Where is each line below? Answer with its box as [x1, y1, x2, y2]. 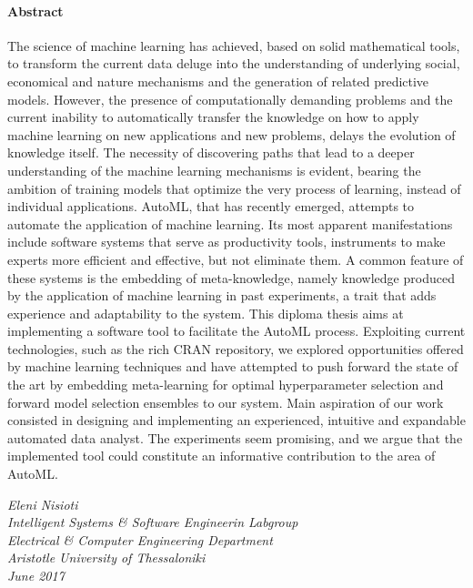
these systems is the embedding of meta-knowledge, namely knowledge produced [7, 268, 455, 287]
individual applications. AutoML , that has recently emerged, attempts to [7, 197, 415, 216]
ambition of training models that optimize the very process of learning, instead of [7, 178, 461, 198]
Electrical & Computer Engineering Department [7, 530, 273, 549]
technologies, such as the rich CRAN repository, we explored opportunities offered [7, 339, 464, 358]
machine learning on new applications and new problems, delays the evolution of [7, 125, 456, 144]
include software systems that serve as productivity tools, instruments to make [7, 232, 446, 251]
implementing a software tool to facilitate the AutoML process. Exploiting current [7, 321, 466, 340]
